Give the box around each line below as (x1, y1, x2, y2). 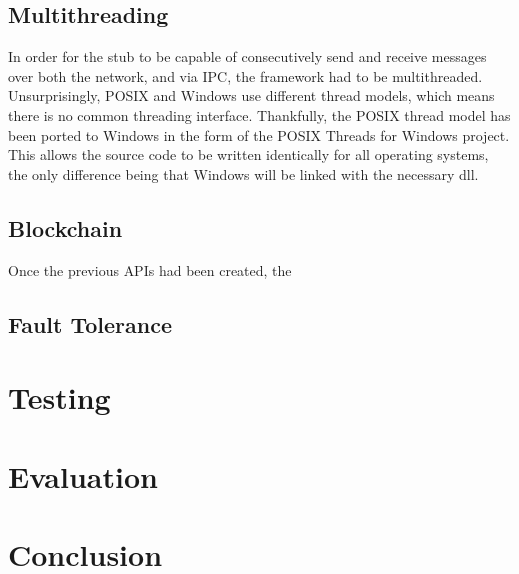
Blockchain (8, 212, 123, 243)
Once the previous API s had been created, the (8, 259, 292, 280)
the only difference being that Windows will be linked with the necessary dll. (8, 163, 479, 184)
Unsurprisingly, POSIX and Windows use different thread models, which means (8, 85, 495, 106)
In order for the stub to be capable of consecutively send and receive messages (8, 46, 487, 67)
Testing (8, 377, 111, 418)
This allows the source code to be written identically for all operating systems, (8, 144, 489, 165)
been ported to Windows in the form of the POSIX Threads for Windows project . (8, 124, 510, 145)
